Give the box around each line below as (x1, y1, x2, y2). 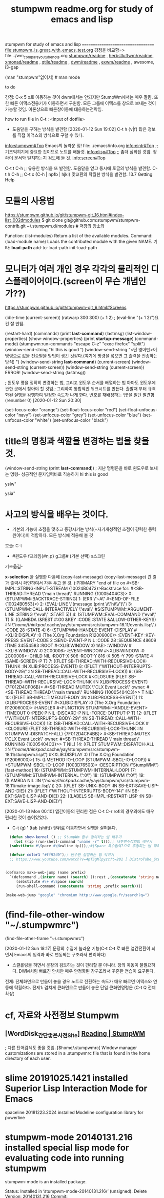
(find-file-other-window (5, 909, 105, 920)
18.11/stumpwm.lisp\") (5, 751, 48, 757)
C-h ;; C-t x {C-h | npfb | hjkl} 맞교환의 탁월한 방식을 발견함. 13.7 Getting (11, 171, 153, 177)
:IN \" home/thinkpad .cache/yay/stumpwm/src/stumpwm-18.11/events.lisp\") (5, 621, 156, 627)
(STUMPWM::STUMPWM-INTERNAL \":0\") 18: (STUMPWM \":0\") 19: (5, 772, 145, 778)
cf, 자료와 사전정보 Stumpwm (5, 1010, 119, 1021)
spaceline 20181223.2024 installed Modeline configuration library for (5, 1109, 143, 1115)
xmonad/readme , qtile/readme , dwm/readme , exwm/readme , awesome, (5, 59, 155, 64)
